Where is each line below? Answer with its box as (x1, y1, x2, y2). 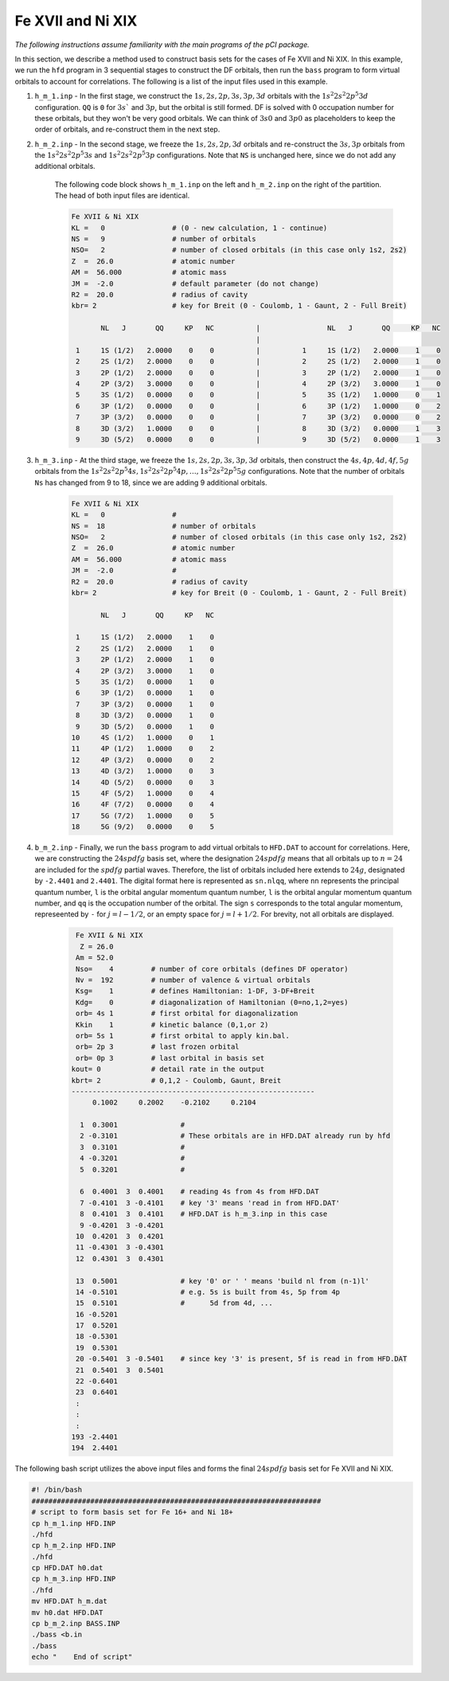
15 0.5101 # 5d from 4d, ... (76, 1299, 274, 1308)
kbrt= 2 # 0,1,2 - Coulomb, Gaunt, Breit (71, 1076, 282, 1085)
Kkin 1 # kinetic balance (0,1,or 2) (76, 1020, 269, 1029)
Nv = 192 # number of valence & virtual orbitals (76, 975, 311, 984)
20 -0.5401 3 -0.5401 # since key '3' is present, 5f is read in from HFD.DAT (76, 1355, 408, 1363)
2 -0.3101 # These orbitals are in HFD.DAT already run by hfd (80, 1132, 391, 1140)
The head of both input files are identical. (54, 191, 190, 201)
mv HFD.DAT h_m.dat (31, 1597, 107, 1606)
